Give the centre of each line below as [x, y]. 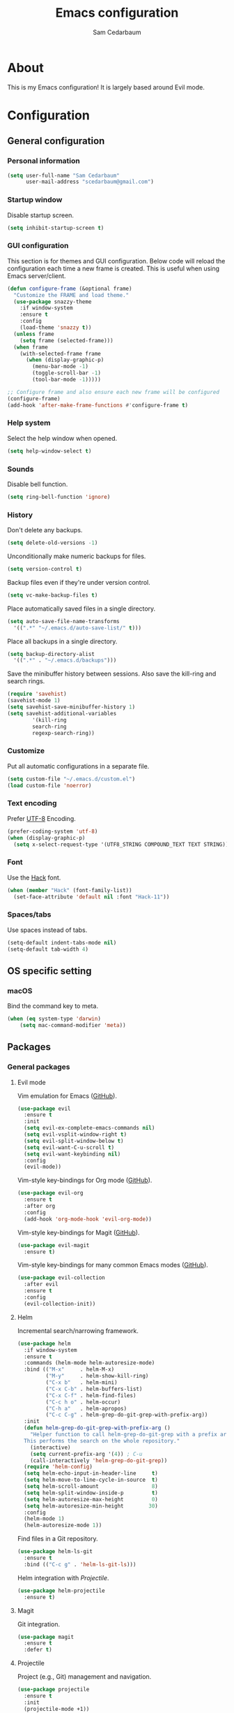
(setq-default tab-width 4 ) [48, 949]
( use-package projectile [53, 1690]
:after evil [41, 1284]
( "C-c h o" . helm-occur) [83, 1402]
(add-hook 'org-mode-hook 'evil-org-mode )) [88, 1219]
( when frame [31, 347]
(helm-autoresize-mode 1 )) [63, 1525]
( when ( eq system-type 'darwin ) [54, 1019]
